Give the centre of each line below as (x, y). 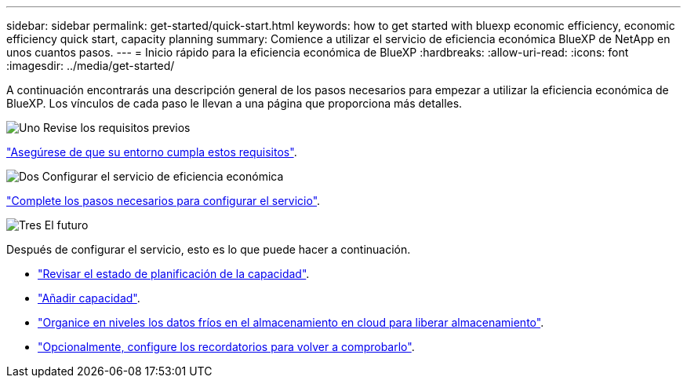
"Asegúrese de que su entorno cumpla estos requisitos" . (152, 152)
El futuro (66, 225)
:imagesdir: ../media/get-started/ (91, 66)
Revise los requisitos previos (117, 128)
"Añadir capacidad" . (89, 298)
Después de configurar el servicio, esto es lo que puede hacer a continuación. (209, 249)
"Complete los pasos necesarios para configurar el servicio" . (164, 201)
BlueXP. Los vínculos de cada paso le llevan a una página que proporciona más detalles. (234, 103)
